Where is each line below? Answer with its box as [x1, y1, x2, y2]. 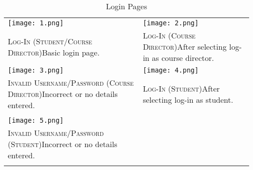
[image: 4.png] [143, 66, 199, 74]
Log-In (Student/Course [8, 35, 92, 47]
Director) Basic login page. [8, 46, 100, 58]
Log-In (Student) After [143, 82, 220, 94]
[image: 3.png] [8, 66, 64, 74]
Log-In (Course [143, 30, 196, 41]
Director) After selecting [143, 41, 227, 52]
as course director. [152, 52, 214, 63]
